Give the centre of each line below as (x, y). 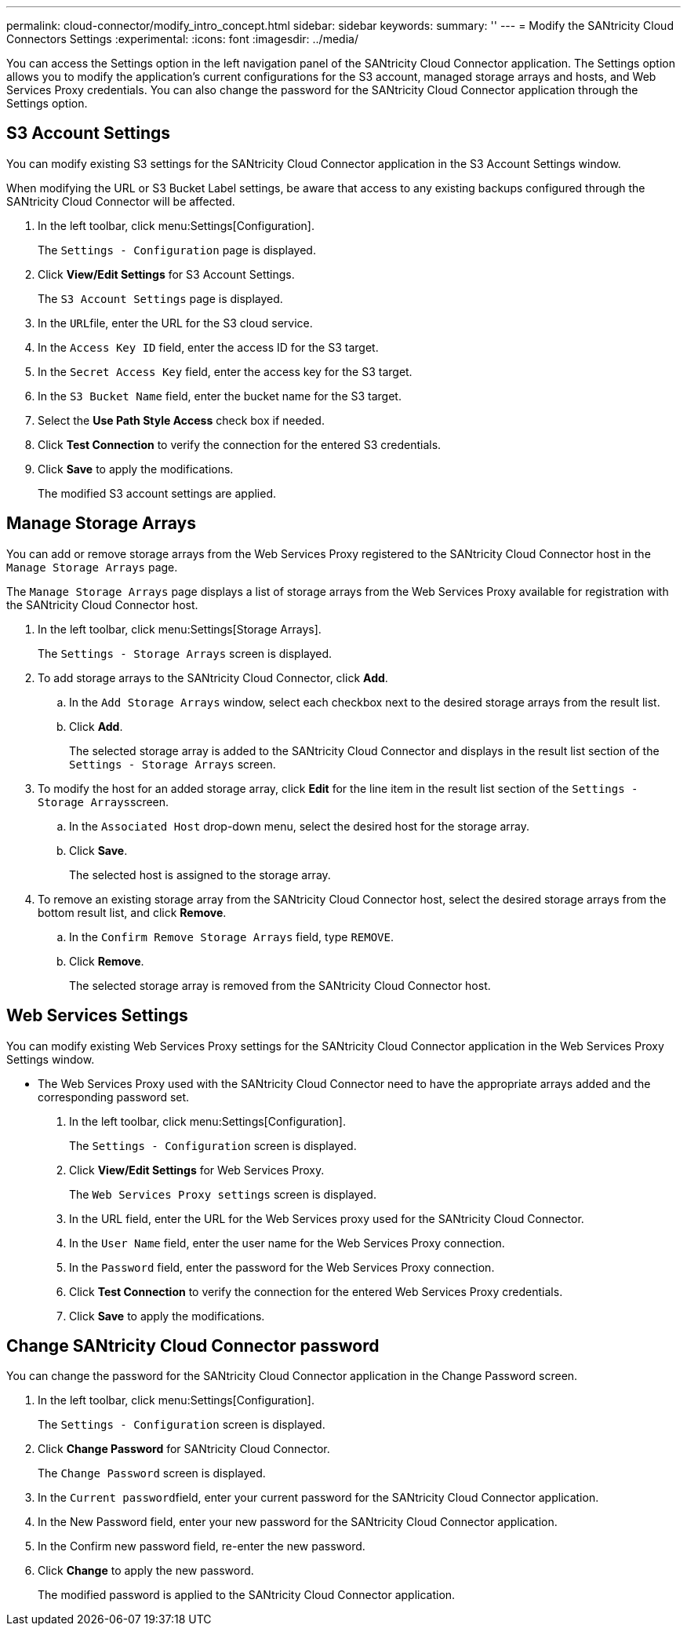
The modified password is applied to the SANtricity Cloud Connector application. (247, 1595)
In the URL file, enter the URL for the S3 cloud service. (175, 323)
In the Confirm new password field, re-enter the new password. (202, 1546)
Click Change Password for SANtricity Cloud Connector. (184, 1449)
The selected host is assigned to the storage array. (200, 874)
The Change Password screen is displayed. (152, 1473)
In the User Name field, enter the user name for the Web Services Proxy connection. (287, 1243)
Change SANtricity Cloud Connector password (193, 1345)
